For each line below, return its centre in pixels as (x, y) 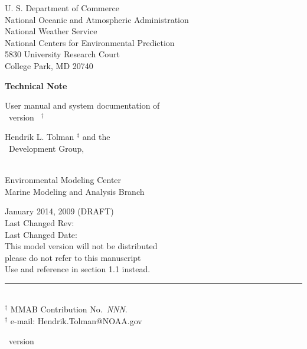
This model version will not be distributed (81, 246)
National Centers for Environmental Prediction (90, 42)
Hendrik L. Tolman (40, 137)
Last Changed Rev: (40, 222)
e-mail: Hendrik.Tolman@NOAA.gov (76, 321)
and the (96, 137)
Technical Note (36, 85)
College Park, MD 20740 (49, 65)
